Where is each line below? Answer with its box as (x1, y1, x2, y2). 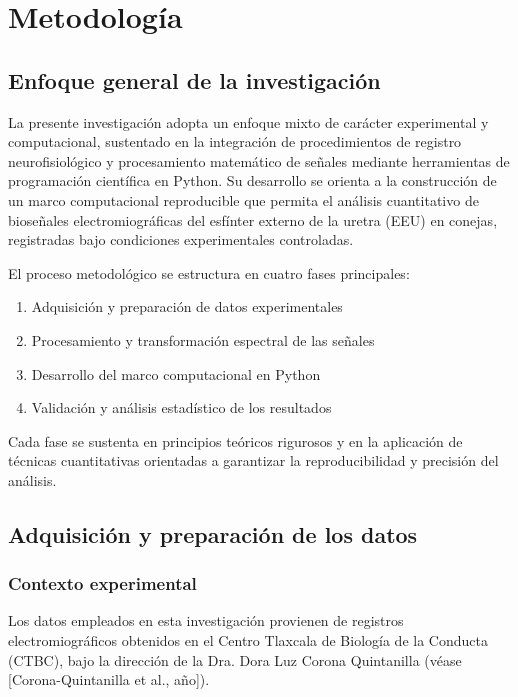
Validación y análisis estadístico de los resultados (31, 397, 332, 418)
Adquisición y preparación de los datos (8, 518, 418, 549)
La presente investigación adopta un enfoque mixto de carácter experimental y (8, 111, 489, 132)
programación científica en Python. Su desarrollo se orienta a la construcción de (8, 170, 497, 191)
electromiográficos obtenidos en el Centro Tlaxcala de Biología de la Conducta (8, 630, 488, 651)
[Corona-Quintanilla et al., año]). (8, 669, 210, 690)
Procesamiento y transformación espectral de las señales (31, 329, 375, 350)
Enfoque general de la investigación (8, 64, 381, 95)
